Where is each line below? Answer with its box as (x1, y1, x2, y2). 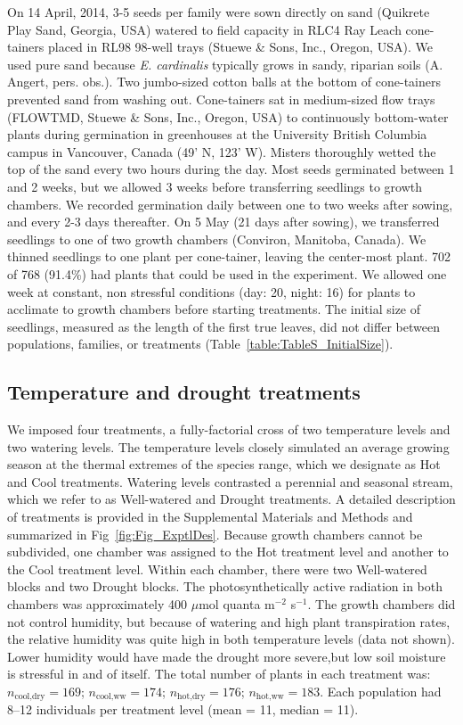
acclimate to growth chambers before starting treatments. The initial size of (7, 300, 421, 318)
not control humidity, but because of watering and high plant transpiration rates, (7, 612, 451, 630)
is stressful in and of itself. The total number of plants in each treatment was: (7, 664, 431, 683)
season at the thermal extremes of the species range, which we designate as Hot (7, 455, 441, 474)
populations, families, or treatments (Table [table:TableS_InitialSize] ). (7, 334, 394, 353)
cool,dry (14, 692, 45, 702)
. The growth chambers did (307, 595, 456, 614)
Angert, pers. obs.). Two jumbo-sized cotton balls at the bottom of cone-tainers (7, 72, 441, 91)
